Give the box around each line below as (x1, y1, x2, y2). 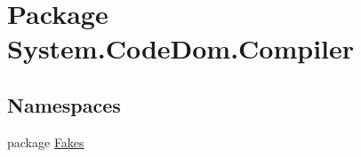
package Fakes (7, 132, 84, 151)
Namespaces (7, 90, 121, 118)
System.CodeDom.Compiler (7, 30, 355, 67)
